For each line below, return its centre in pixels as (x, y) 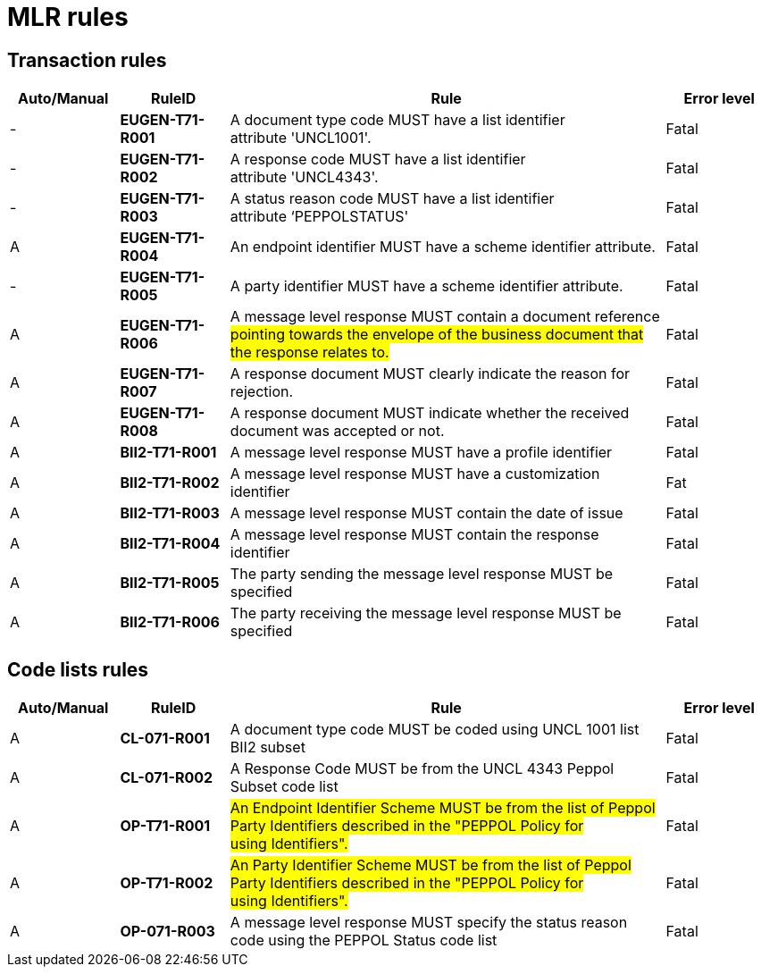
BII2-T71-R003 (170, 513)
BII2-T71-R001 (168, 453)
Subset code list (284, 787)
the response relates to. (309, 353)
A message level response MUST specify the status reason (429, 923)
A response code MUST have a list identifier (378, 160)
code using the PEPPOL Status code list (364, 940)
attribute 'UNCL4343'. (304, 177)
